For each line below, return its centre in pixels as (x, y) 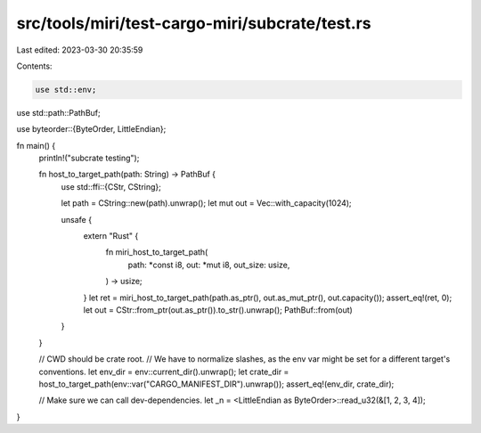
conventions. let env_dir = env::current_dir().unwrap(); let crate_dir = (164, 372)
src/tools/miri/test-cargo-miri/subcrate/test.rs (194, 23)
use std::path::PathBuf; (59, 112)
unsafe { (77, 219)
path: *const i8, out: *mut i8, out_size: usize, (209, 265)
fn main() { (36, 145)
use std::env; (66, 90)
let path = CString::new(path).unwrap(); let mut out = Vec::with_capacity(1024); (206, 203)
